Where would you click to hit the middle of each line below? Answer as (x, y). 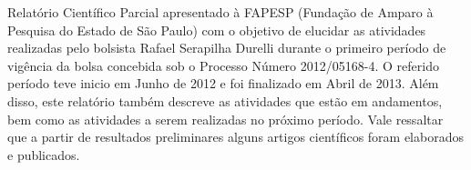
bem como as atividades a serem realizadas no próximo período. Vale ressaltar (225, 119)
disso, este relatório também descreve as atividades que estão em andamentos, (225, 100)
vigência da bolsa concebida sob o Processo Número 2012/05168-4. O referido (223, 65)
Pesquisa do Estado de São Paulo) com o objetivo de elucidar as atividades (217, 30)
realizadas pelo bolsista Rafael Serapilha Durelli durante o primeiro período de (227, 48)
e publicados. (44, 154)
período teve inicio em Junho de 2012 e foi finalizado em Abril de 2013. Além (223, 83)
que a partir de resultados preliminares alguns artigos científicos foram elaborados (235, 137)
